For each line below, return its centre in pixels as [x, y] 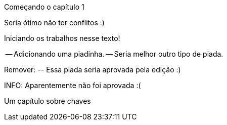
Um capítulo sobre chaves [48, 101]
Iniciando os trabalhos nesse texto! [62, 38]
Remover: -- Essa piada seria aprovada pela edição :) [93, 70]
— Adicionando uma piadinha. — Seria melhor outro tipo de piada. [114, 54]
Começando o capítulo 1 [44, 7]
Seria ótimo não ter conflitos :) [54, 23]
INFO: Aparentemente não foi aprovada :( [73, 85]
